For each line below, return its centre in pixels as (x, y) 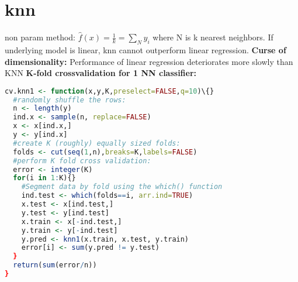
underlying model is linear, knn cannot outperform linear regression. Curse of (145, 49)
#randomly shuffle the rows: (70, 100)
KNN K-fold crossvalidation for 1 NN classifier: (101, 73)
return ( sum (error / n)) (55, 265)
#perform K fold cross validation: (82, 161)
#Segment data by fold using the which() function (122, 187)
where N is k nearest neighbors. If (213, 37)
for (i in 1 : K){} (44, 178)
